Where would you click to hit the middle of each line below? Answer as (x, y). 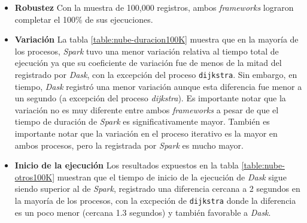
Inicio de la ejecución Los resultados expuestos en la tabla (127, 165)
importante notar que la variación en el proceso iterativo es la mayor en (146, 133)
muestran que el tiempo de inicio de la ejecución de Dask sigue (172, 177)
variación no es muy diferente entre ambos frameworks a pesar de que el (147, 109)
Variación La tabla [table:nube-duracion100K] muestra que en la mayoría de (156, 39)
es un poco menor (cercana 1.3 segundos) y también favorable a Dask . (143, 212)
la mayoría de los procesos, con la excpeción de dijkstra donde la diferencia (155, 200)
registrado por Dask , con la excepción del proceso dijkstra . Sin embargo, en (156, 74)
